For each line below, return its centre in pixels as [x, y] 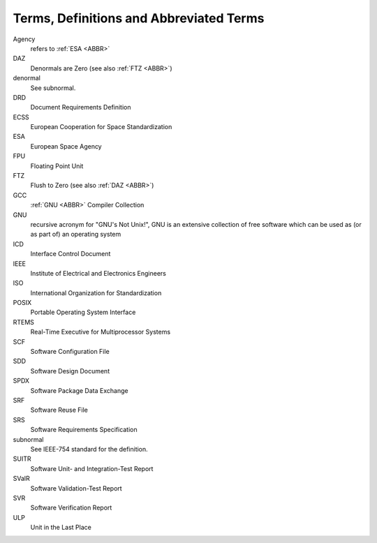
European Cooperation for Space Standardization [101, 127]
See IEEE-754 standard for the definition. [89, 449]
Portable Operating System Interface [83, 312]
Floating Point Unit [57, 166]
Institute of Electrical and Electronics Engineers [98, 273]
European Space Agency [66, 146]
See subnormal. [53, 88]
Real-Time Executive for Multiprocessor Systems [101, 332]
